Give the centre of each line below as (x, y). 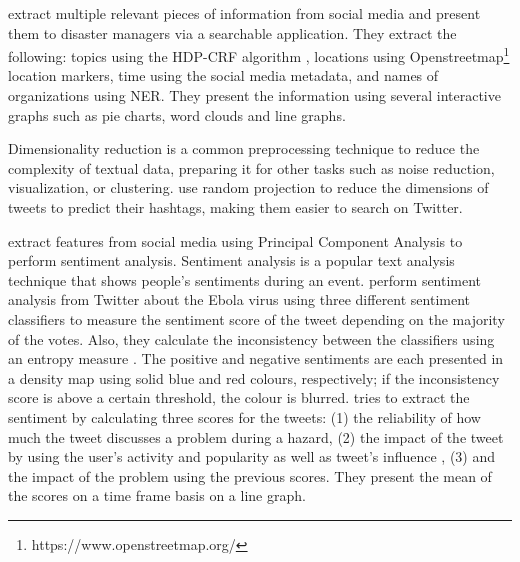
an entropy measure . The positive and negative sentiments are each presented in (256, 358)
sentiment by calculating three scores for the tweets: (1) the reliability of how (244, 416)
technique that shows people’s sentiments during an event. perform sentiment (245, 279)
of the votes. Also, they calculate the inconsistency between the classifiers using (251, 338)
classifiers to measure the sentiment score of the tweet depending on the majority (256, 318)
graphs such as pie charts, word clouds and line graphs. (177, 114)
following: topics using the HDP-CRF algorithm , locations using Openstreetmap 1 (259, 54)
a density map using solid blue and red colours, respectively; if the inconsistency (254, 377)
